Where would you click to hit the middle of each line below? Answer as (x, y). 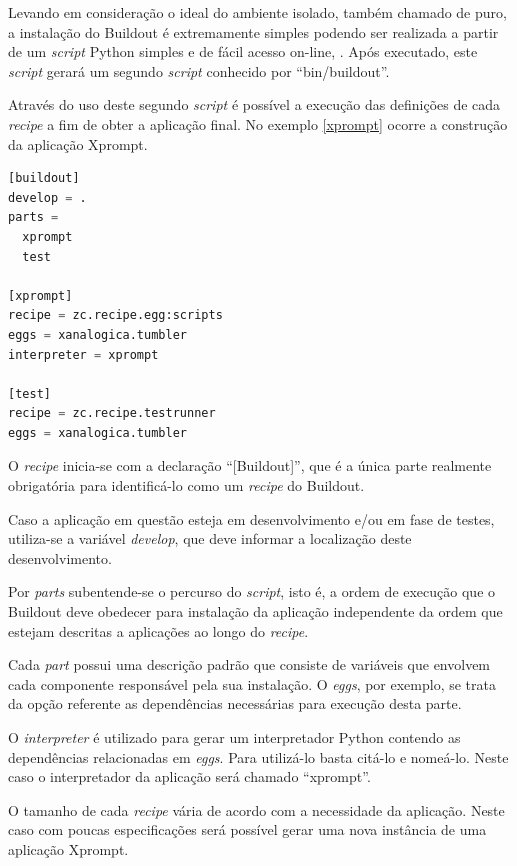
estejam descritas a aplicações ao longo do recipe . (158, 630)
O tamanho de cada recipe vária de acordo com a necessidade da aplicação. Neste (256, 809)
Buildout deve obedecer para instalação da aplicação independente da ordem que (255, 611)
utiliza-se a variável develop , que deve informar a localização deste (210, 538)
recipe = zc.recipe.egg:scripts (115, 315)
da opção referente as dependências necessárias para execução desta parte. (235, 703)
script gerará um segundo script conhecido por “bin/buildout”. (199, 70)
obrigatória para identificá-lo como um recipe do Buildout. (186, 485)
